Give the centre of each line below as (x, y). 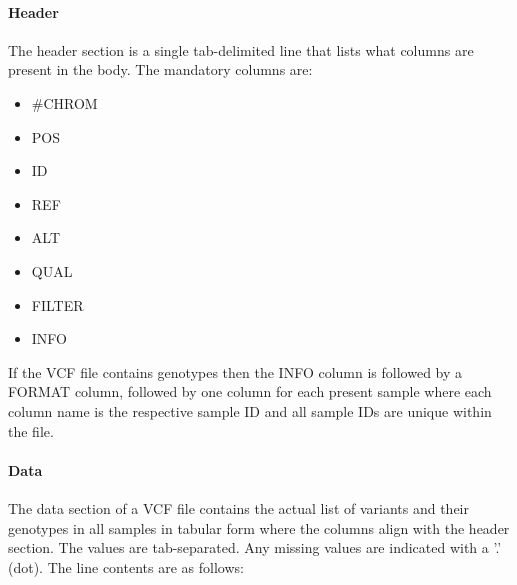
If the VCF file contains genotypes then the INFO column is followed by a (235, 371)
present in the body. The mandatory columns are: (160, 69)
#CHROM (64, 102)
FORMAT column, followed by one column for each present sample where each (250, 391)
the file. (31, 430)
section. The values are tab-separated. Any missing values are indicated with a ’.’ (255, 547)
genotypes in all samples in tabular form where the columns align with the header (259, 527)
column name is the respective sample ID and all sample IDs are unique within (250, 410)
